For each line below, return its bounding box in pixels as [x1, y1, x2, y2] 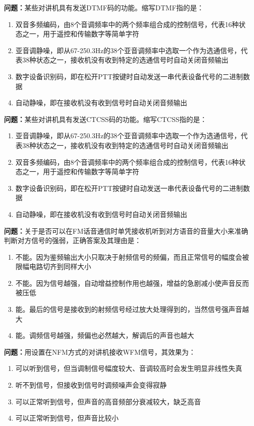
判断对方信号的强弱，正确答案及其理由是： [4, 235, 141, 245]
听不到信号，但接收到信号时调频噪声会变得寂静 [15, 380, 167, 390]
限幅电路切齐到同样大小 [15, 261, 91, 272]
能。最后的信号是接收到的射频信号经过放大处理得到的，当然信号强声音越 [15, 304, 249, 314]
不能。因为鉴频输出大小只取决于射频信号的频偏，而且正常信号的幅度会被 [15, 251, 249, 262]
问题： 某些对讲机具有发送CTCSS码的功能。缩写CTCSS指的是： [4, 114, 207, 124]
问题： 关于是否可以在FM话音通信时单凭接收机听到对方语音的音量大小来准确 [4, 225, 248, 236]
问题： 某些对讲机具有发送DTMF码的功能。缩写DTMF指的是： [4, 2, 204, 12]
